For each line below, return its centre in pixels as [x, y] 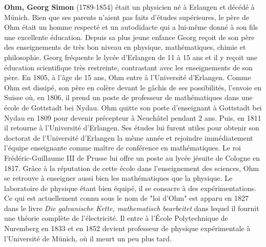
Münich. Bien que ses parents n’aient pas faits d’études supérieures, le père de [127, 17]
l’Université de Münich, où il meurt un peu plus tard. [88, 238]
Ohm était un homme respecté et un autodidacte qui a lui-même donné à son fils [131, 27]
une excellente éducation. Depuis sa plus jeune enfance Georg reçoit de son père [129, 37]
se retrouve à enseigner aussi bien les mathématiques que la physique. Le [118, 178]
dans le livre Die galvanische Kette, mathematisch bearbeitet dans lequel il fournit [132, 208]
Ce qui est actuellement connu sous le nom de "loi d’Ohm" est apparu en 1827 [127, 198]
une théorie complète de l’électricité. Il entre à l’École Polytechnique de [116, 218]
